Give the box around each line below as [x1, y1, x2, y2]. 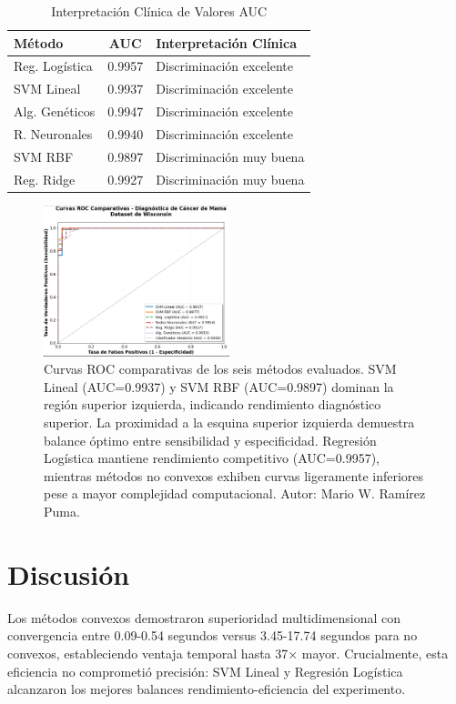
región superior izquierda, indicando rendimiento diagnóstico [44, 395, 381, 414]
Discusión [7, 555, 130, 592]
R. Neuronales [14, 124, 93, 143]
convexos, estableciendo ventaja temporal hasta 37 [7, 643, 289, 662]
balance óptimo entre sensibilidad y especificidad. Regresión [44, 430, 377, 449]
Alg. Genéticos [14, 102, 96, 121]
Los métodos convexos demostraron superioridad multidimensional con [7, 608, 401, 627]
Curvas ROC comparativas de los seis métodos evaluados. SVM [44, 359, 397, 378]
